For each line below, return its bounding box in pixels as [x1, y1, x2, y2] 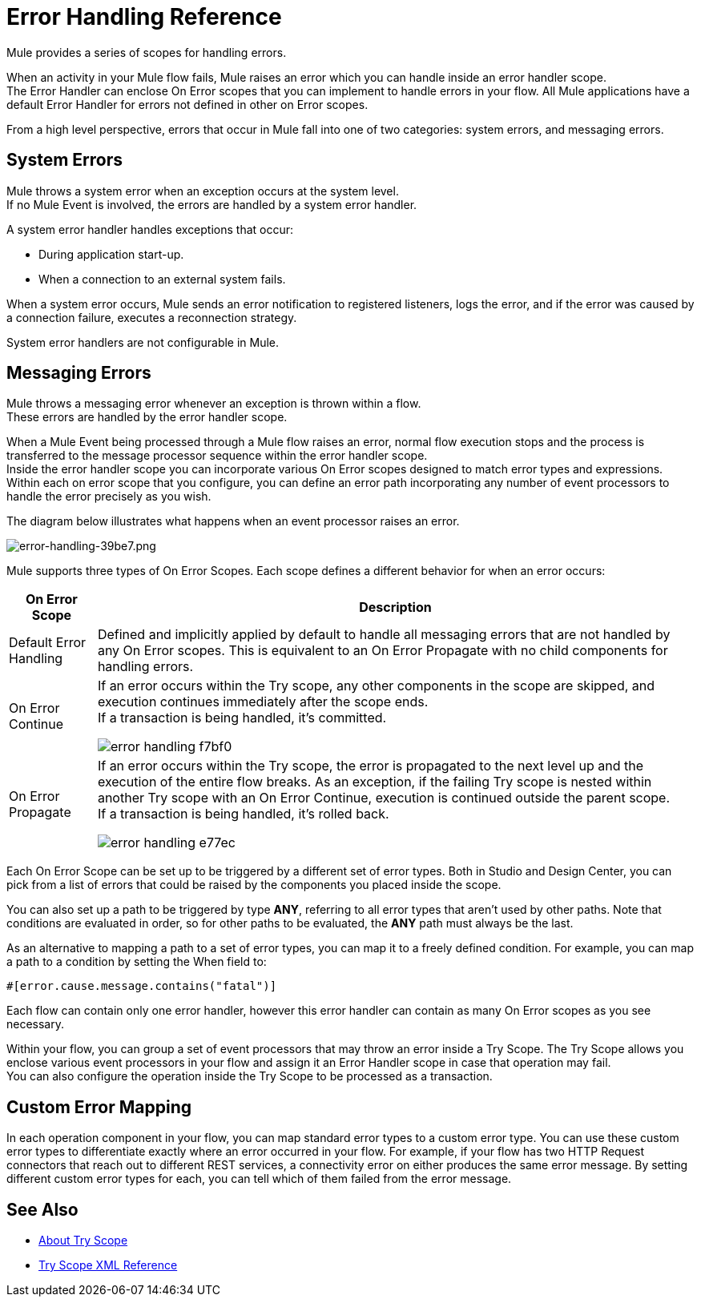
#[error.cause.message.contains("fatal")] [6, 979, 277, 993]
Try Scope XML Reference [38, 1258, 178, 1273]
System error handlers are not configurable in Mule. [6, 335, 280, 349]
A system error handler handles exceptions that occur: [6, 222, 294, 236]
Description [359, 599, 432, 616]
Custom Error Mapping [6, 1096, 192, 1117]
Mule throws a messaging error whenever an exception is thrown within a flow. [6, 396, 421, 411]
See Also [6, 1199, 79, 1220]
